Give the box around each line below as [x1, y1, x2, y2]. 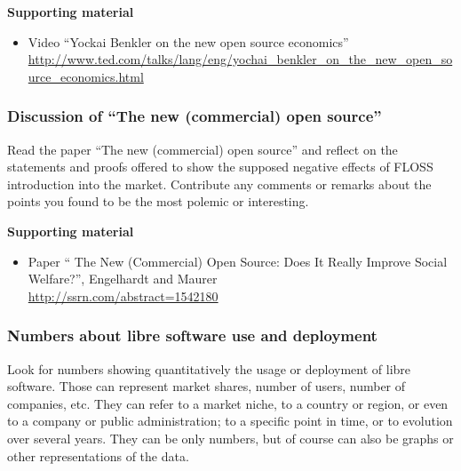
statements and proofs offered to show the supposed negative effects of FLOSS [7, 157, 433, 176]
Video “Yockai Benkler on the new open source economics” [28, 32, 349, 51]
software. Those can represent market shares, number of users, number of [7, 377, 406, 395]
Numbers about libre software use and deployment [7, 324, 378, 347]
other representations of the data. [7, 446, 189, 465]
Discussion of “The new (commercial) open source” [7, 105, 382, 127]
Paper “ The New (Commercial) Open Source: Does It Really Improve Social [28, 251, 448, 270]
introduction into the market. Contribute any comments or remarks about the [7, 174, 432, 193]
